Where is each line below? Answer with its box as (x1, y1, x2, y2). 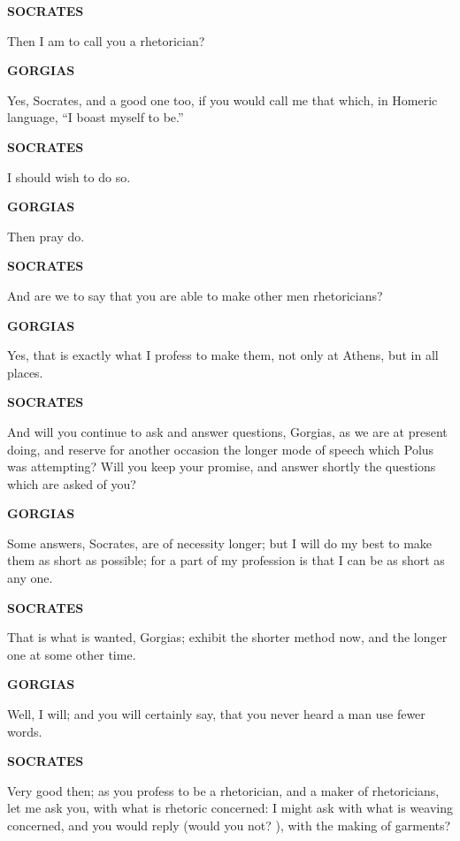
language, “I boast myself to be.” (7, 108, 184, 126)
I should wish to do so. (7, 167, 131, 186)
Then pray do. (7, 226, 85, 245)
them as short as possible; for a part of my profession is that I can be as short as (7, 551, 445, 570)
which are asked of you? (7, 474, 136, 493)
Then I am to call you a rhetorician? (7, 31, 205, 50)
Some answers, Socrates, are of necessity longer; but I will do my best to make (7, 533, 433, 552)
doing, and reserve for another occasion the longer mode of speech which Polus (7, 440, 434, 458)
